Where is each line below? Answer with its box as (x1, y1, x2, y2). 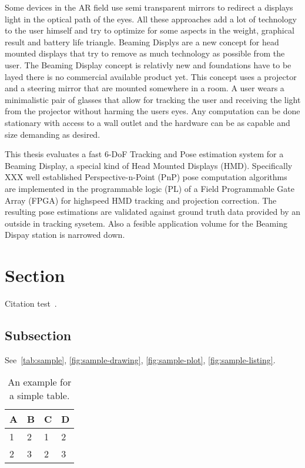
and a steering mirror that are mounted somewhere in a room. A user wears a (5, 82, 284, 94)
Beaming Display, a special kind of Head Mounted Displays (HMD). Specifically (5, 159, 293, 171)
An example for (8, 375, 72, 389)
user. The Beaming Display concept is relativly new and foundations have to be (5, 58, 291, 71)
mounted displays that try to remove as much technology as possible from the (5, 47, 285, 59)
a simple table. (9, 389, 70, 403)
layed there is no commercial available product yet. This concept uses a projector (5, 70, 297, 82)
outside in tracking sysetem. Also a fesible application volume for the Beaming (5, 217, 287, 229)
